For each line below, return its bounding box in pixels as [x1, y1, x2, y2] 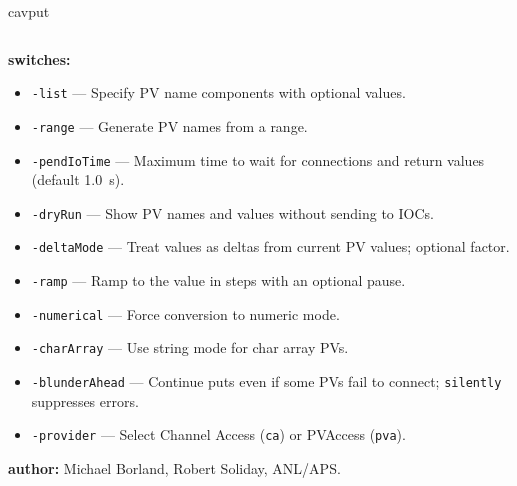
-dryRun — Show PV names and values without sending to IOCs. [31, 202, 434, 223]
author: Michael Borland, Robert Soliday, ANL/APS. [8, 457, 341, 478]
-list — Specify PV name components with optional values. [31, 82, 406, 103]
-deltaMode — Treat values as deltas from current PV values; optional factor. [31, 236, 510, 257]
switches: [8, 48, 71, 69]
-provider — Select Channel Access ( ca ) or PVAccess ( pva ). [31, 424, 406, 445]
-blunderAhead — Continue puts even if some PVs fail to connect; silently [31, 371, 502, 392]
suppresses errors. [31, 390, 139, 411]
